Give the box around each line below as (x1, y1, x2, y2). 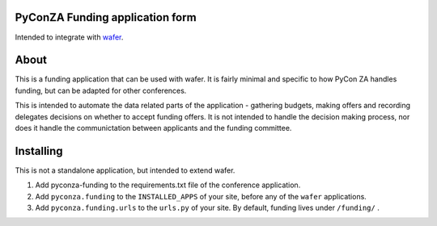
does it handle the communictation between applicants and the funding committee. (15, 123, 292, 132)
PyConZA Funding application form (15, 10, 197, 24)
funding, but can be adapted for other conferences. (15, 86, 187, 95)
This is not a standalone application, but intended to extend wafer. (15, 165, 235, 175)
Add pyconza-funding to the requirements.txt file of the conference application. (35, 180, 301, 190)
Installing (15, 144, 64, 157)
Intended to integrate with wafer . (15, 32, 124, 42)
